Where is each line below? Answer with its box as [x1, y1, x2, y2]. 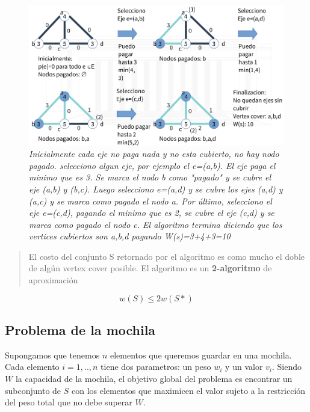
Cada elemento [5, 360, 60, 373]
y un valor [225, 360, 263, 373]
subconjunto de [5, 384, 61, 396]
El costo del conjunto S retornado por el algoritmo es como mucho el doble [28, 250, 305, 262]
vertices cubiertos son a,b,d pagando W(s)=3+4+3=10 [29, 230, 231, 242]
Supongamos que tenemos [5, 348, 100, 361]
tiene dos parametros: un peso [101, 360, 211, 373]
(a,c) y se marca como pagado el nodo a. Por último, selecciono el [29, 194, 272, 207]
